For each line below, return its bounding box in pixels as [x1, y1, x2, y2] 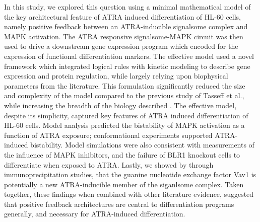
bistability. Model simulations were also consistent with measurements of [30, 139, 254, 150]
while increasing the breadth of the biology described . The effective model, [4, 100, 237, 110]
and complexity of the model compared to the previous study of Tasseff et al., [4, 90, 244, 101]
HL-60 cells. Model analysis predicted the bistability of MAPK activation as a [4, 120, 245, 130]
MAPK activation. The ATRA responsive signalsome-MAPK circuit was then [4, 31, 243, 41]
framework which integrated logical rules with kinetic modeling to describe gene [4, 60, 250, 71]
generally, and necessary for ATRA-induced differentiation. [4, 208, 185, 219]
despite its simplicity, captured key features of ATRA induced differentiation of [4, 110, 248, 120]
